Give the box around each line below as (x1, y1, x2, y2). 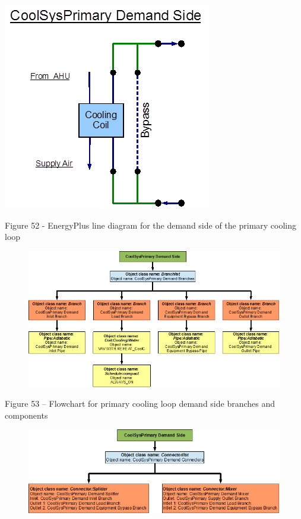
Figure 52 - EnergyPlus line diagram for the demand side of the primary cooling (5, 219, 297, 231)
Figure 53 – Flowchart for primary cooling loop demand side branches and (5, 397, 275, 410)
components (5, 409, 48, 421)
